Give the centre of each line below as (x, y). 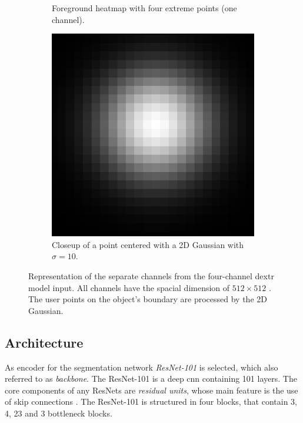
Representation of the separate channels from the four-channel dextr (151, 275)
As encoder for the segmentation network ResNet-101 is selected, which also (141, 367)
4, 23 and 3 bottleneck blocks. (59, 413)
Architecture (44, 342)
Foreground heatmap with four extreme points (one (144, 8)
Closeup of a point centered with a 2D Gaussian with (148, 244)
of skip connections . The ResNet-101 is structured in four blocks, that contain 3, (151, 401)
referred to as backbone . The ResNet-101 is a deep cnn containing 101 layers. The (151, 379)
